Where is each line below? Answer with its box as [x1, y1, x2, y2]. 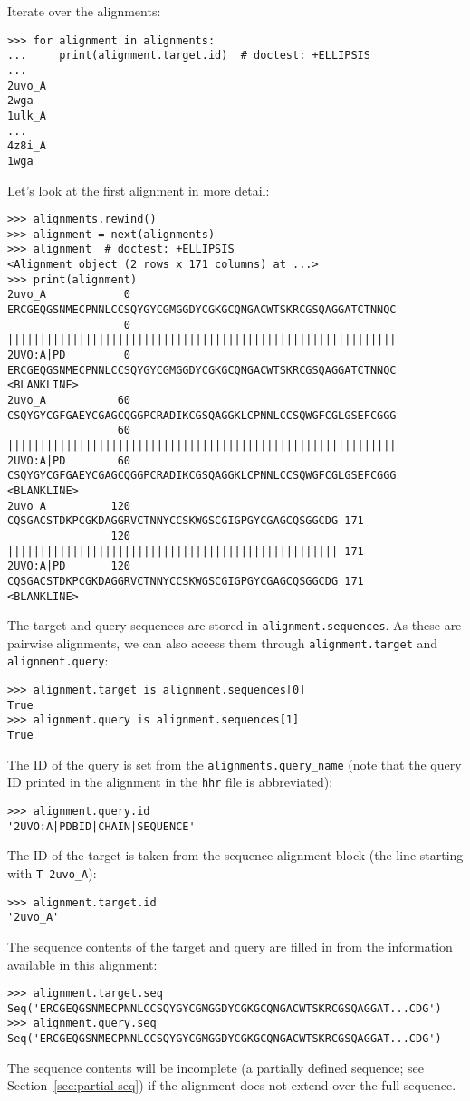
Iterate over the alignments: [7, 2, 161, 20]
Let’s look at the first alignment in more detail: [7, 180, 270, 199]
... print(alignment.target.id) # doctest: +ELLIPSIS [7, 49, 370, 62]
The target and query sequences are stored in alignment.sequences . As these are [7, 616, 462, 635]
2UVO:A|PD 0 [7, 349, 131, 361]
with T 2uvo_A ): [7, 863, 97, 882]
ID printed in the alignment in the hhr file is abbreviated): [7, 772, 333, 791]
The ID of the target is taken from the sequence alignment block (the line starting [7, 846, 464, 865]
